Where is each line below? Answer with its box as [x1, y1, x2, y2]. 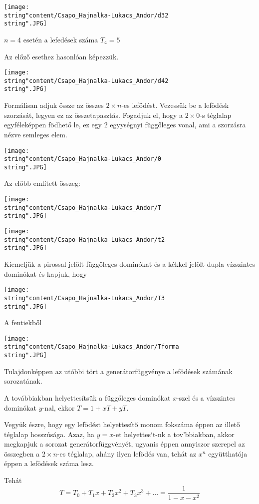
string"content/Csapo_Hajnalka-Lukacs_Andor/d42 [4, 77, 169, 84]
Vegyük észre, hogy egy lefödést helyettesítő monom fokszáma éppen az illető [4, 419, 240, 430]
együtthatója [208, 448, 248, 459]
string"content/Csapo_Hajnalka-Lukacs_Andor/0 [4, 155, 161, 163]
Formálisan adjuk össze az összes [4, 100, 104, 110]
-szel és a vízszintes [177, 392, 236, 403]
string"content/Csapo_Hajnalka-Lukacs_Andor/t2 [4, 236, 165, 243]
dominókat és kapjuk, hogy [4, 268, 87, 279]
